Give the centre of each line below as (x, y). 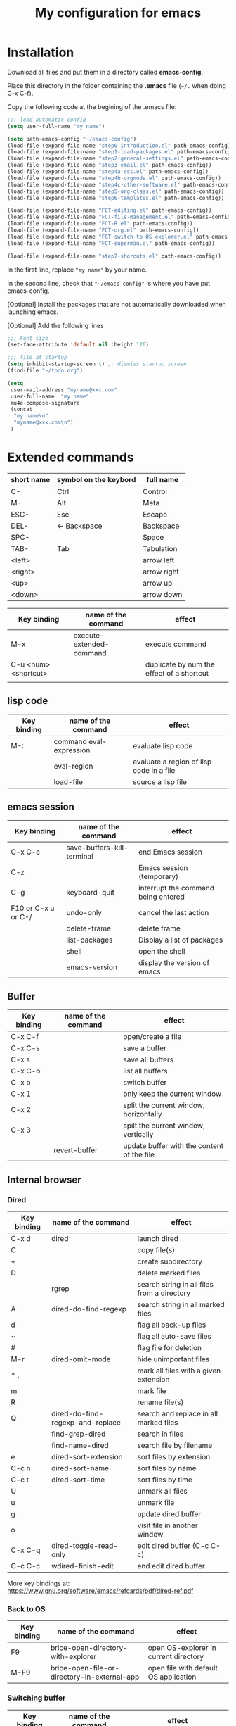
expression (72, 750)
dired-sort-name (80, 1468)
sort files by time (165, 1480)
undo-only (84, 912)
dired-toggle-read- (85, 1545)
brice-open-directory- (89, 1648)
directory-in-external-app (95, 1677)
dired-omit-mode (81, 1359)
